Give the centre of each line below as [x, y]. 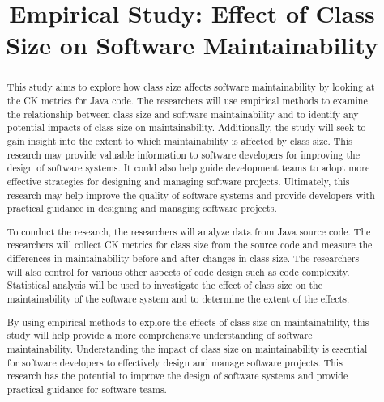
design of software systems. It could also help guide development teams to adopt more [188, 168]
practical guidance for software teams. [87, 389]
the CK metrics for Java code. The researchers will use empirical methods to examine [187, 101]
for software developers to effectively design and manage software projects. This [175, 362]
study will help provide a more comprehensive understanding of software [160, 335]
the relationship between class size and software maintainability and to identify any [183, 114]
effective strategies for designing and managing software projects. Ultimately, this [178, 181]
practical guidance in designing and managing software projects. [142, 208]
